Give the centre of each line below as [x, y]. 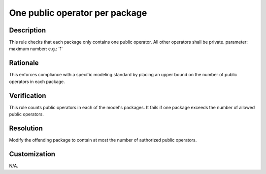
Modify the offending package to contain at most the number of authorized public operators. [103, 140]
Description [28, 30]
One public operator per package [78, 13]
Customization [32, 154]
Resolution [26, 128]
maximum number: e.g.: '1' [36, 49]
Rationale [24, 63]
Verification [28, 96]
